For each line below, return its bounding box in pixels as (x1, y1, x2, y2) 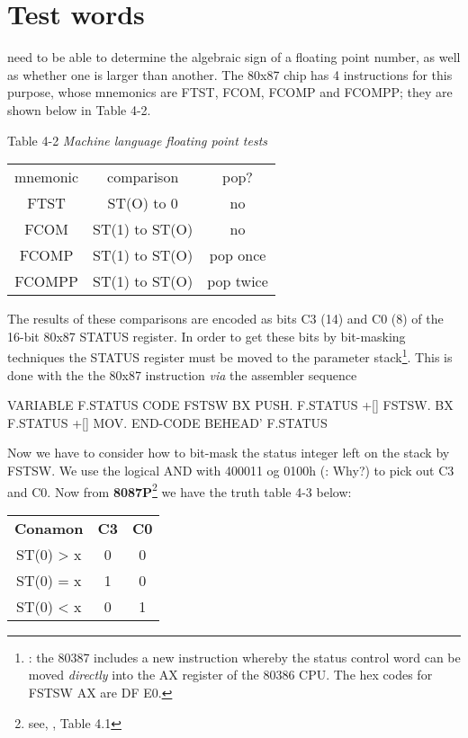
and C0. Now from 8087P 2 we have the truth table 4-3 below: (7, 479, 352, 501)
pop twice (207, 271, 268, 292)
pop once (209, 245, 266, 266)
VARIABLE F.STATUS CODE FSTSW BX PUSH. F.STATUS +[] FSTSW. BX (7, 396, 454, 414)
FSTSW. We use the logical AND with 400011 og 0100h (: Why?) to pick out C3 (7, 460, 454, 479)
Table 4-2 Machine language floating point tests (7, 130, 268, 149)
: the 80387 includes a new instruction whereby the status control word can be (28, 647, 461, 666)
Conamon (14, 517, 84, 538)
